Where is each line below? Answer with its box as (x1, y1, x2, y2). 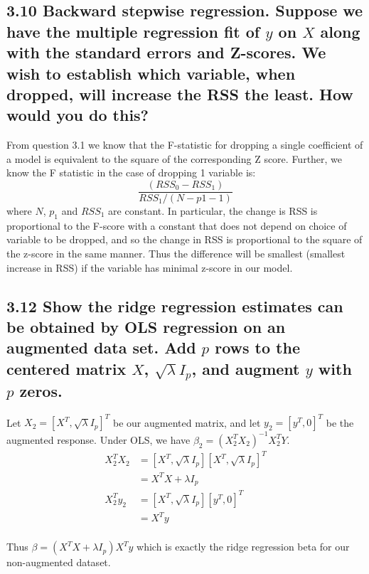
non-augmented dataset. (6, 555, 111, 570)
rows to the (215, 336, 300, 358)
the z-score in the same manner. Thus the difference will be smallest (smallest (6, 245, 346, 260)
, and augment (191, 357, 300, 379)
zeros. (19, 379, 63, 401)
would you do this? (6, 104, 149, 126)
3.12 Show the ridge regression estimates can (6, 294, 343, 317)
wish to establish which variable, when (6, 62, 296, 84)
